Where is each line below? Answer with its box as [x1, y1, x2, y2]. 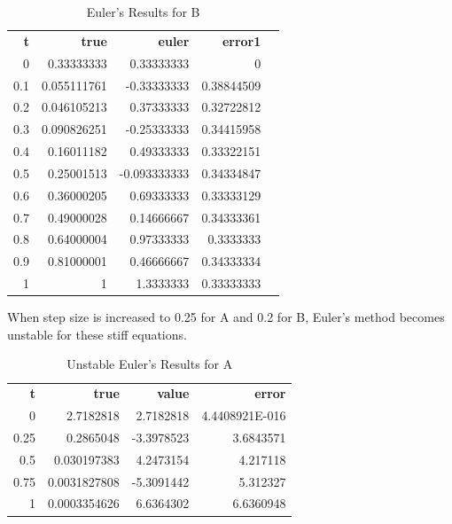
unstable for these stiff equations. [7, 325, 187, 343]
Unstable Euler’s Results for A [66, 355, 233, 373]
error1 [222, 31, 261, 50]
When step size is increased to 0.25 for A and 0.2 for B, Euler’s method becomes [7, 308, 445, 326]
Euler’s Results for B [86, 3, 200, 20]
